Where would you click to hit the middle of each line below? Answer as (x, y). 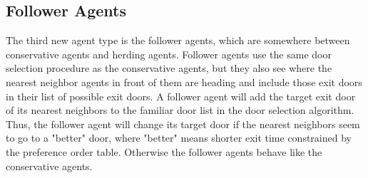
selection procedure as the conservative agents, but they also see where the (169, 68)
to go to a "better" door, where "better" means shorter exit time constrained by (179, 138)
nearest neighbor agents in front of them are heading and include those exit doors (184, 82)
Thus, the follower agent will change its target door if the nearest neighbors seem (183, 124)
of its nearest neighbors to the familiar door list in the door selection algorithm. (180, 110)
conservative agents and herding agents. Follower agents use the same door (169, 54)
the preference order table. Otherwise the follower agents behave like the (164, 151)
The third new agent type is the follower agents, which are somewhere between (178, 40)
